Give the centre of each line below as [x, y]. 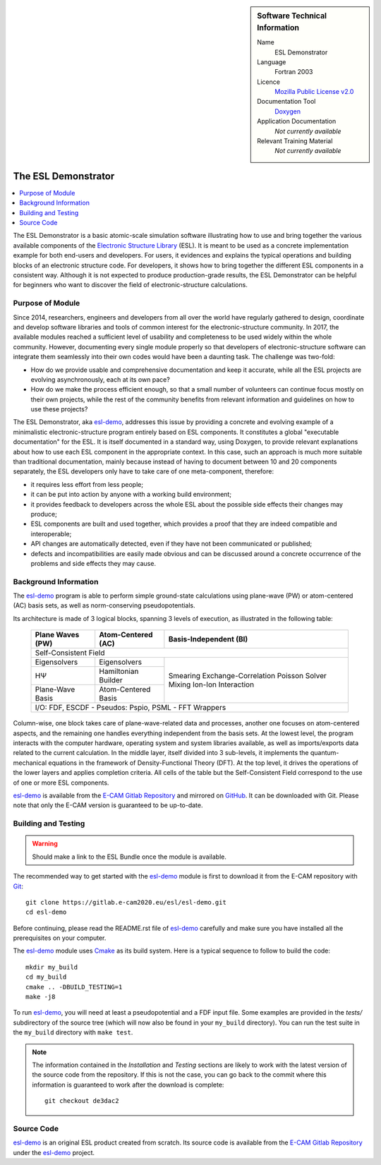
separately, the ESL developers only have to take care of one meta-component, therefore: [144, 471]
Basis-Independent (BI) [208, 639]
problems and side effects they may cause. [93, 563]
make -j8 [41, 997]
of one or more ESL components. [61, 783]
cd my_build [46, 977]
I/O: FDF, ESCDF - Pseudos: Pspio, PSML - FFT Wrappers [131, 708]
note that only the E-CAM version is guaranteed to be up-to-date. [108, 805]
